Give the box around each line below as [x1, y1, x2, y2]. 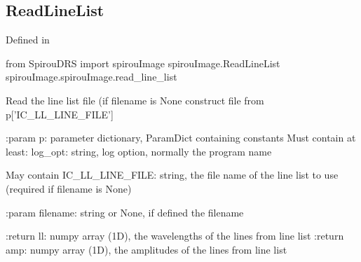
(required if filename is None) [6, 181, 132, 195]
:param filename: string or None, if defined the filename [6, 205, 244, 219]
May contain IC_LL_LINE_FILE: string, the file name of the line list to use [6, 167, 339, 182]
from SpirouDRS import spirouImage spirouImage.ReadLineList [6, 55, 280, 70]
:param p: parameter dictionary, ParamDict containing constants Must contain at [6, 130, 356, 145]
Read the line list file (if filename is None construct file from [6, 92, 264, 107]
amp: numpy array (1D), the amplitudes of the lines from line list [6, 242, 287, 256]
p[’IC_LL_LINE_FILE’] [6, 106, 114, 121]
